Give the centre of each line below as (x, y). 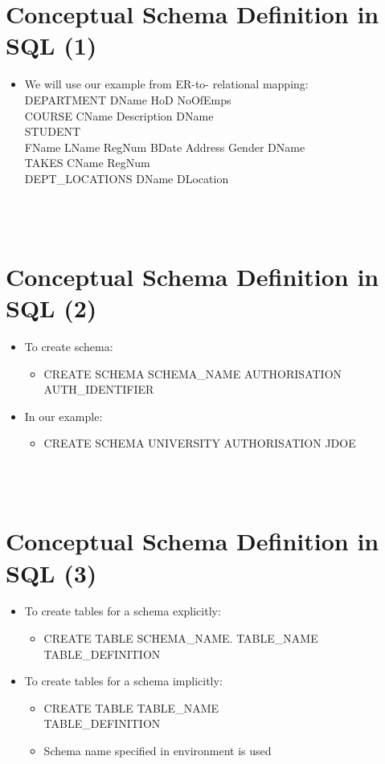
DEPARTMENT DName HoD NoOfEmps (128, 99)
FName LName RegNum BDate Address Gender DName (165, 147)
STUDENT (53, 131)
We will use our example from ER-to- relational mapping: (166, 84)
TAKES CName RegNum (87, 163)
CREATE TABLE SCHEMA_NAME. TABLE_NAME (181, 638)
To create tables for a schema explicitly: (123, 611)
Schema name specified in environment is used (158, 750)
